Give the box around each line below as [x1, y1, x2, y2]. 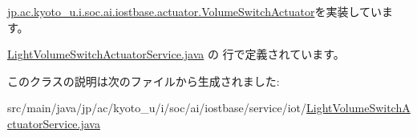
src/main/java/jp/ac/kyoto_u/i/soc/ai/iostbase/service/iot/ [7, 99, 307, 116]
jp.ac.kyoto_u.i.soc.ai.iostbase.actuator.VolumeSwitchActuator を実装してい [7, 3, 383, 19]
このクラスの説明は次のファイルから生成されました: [7, 72, 280, 89]
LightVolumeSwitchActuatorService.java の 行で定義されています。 [7, 46, 345, 62]
